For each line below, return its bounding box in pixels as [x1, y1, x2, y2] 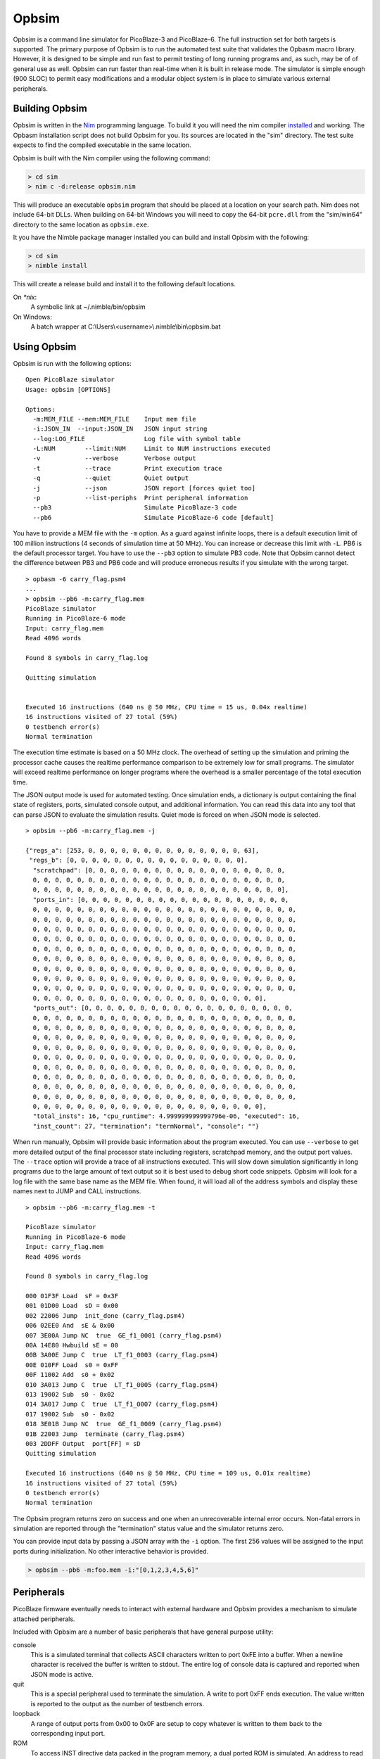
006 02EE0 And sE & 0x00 [25, 1321, 115, 1330]
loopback [13, 1710, 41, 1718]
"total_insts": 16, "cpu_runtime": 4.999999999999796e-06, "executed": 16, [32, 1112, 300, 1120]
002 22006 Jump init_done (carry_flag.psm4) [25, 1312, 186, 1319]
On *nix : [13, 293, 37, 301]
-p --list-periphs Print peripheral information [32, 494, 248, 502]
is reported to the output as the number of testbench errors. [30, 1699, 204, 1708]
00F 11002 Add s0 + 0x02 [25, 1371, 115, 1379]
